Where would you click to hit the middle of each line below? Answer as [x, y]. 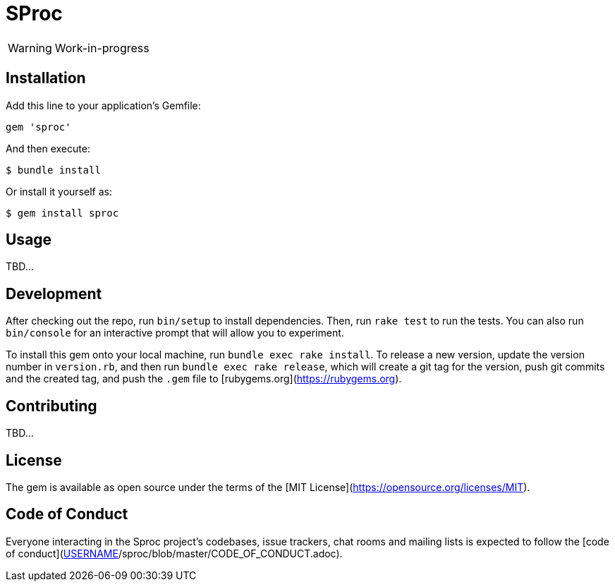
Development [54, 293]
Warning [30, 48]
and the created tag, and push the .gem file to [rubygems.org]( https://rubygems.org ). [204, 379]
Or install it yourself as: [59, 191]
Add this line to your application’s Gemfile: [103, 105]
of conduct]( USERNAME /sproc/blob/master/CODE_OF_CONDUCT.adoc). [174, 553]
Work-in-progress [102, 48]
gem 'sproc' [38, 127]
